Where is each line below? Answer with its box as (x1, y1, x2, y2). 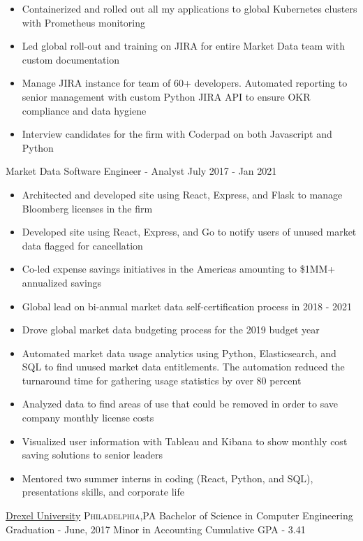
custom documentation (22, 52, 120, 66)
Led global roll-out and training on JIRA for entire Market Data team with (22, 38, 346, 53)
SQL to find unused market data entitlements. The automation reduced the (22, 359, 345, 374)
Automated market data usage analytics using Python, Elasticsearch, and (22, 345, 336, 360)
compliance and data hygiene (22, 103, 147, 117)
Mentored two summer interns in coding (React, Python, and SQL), (22, 470, 313, 485)
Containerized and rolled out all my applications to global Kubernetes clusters (22, 1, 357, 15)
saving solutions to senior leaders (22, 447, 163, 462)
